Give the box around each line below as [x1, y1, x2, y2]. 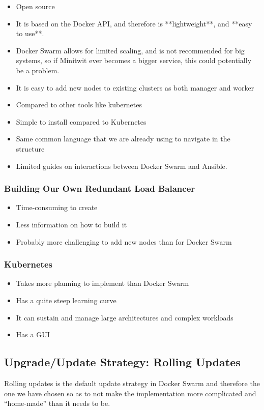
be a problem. [16, 65, 60, 75]
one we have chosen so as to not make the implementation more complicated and [4, 388, 256, 398]
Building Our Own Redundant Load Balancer [4, 182, 195, 195]
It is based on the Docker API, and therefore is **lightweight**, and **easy [16, 18, 252, 28]
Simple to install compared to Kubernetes [16, 116, 146, 127]
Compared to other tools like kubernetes [16, 99, 142, 110]
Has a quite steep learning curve [16, 295, 116, 305]
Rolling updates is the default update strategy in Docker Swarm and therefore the [4, 377, 260, 388]
